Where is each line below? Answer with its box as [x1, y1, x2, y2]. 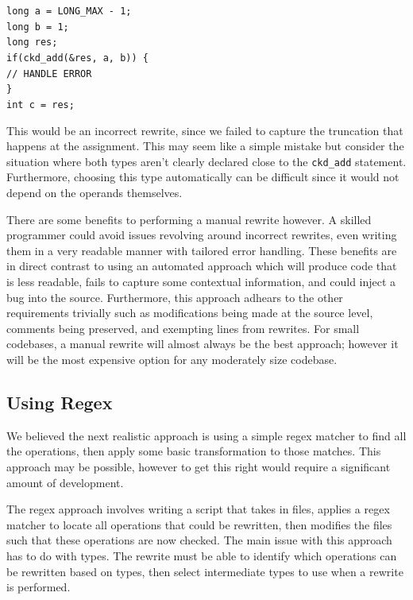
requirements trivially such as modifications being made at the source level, [6, 304, 373, 321]
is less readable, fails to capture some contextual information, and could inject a [6, 273, 396, 289]
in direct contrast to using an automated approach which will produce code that [6, 257, 397, 274]
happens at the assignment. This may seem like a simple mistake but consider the [6, 137, 404, 154]
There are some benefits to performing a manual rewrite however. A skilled [6, 211, 372, 227]
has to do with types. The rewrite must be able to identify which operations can [6, 547, 397, 563]
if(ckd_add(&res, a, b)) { [6, 52, 149, 64]
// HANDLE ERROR [6, 68, 92, 79]
